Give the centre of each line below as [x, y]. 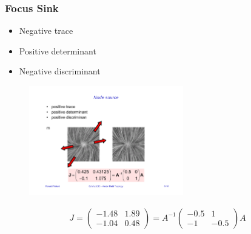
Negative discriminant [60, 71]
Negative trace [46, 31]
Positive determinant [58, 50]
